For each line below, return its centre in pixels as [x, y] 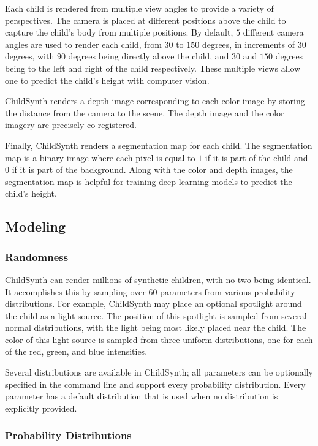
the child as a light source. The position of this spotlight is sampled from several [156, 315]
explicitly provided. [41, 408]
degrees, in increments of [248, 44]
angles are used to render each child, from [83, 44]
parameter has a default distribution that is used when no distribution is [142, 396]
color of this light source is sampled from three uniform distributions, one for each [159, 339]
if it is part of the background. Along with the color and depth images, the [152, 169]
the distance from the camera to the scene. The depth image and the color [145, 112]
